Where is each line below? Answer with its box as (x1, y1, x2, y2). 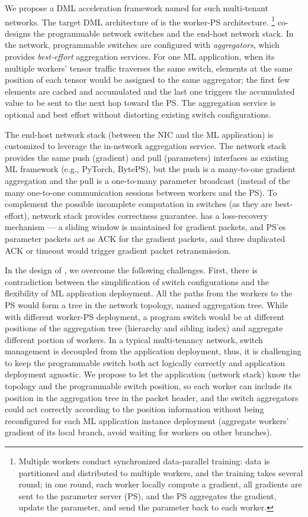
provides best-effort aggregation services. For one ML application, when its (5, 50, 275, 63)
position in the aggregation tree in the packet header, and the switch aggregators (5, 391, 299, 403)
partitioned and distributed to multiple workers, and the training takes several (18, 466, 303, 479)
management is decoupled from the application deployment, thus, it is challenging (5, 345, 301, 357)
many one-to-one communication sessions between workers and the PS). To (5, 186, 277, 198)
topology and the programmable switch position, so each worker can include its (5, 380, 293, 392)
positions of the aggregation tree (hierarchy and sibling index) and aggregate (5, 322, 283, 334)
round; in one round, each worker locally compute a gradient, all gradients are (18, 478, 302, 490)
